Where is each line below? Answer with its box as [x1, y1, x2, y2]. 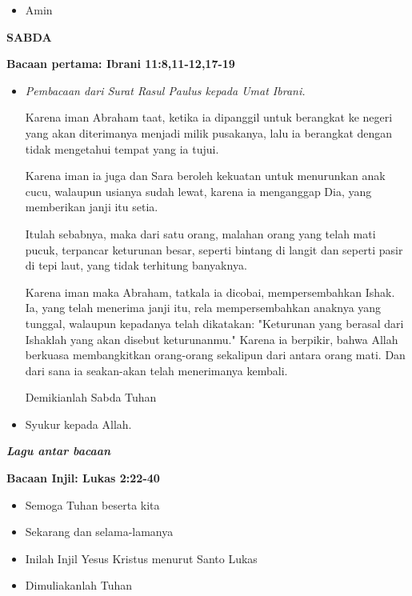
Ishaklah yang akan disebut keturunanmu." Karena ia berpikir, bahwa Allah [25, 330, 398, 347]
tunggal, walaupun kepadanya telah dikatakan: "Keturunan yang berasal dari [25, 314, 404, 331]
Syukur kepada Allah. [25, 415, 132, 432]
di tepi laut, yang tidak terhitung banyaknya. [25, 257, 247, 274]
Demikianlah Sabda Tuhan [25, 389, 157, 406]
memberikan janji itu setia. [25, 198, 158, 215]
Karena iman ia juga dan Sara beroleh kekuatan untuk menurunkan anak [25, 167, 386, 184]
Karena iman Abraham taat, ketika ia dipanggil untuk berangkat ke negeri [25, 109, 393, 126]
